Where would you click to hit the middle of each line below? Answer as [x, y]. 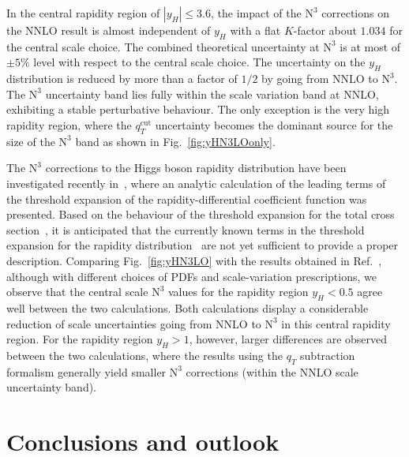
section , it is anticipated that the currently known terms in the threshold [186, 229]
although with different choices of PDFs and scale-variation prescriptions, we [191, 276]
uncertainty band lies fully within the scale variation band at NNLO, [212, 94]
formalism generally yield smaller [86, 371]
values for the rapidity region [238, 292]
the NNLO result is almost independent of [109, 30]
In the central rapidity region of [83, 13]
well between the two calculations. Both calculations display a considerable [188, 307]
